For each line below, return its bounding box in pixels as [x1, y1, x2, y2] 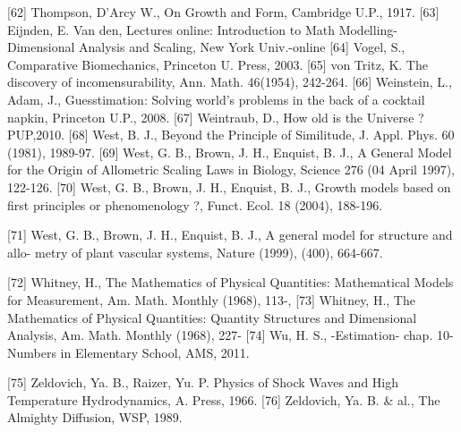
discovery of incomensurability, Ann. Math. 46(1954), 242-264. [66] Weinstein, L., [7, 72, 452, 91]
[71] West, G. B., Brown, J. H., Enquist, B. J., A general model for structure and [7, 225, 453, 244]
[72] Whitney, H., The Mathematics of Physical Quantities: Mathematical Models [7, 273, 454, 292]
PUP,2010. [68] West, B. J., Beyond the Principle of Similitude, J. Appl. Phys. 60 [7, 125, 455, 144]
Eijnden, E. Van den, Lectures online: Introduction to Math [7, 20, 335, 38]
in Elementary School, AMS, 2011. [60, 343, 250, 361]
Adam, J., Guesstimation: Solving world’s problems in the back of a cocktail [7, 89, 425, 108]
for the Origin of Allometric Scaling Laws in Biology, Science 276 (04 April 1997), [7, 160, 455, 179]
